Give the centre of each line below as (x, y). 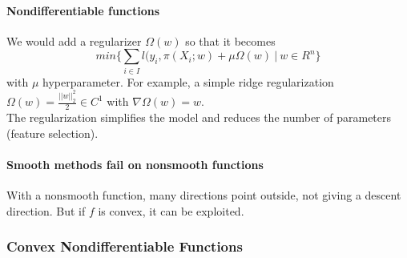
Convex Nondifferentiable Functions (125, 246)
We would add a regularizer (74, 40)
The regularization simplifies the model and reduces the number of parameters (199, 117)
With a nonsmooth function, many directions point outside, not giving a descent (204, 194)
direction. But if (46, 210)
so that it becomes (230, 40)
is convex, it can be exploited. (171, 210)
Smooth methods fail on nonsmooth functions (135, 164)
